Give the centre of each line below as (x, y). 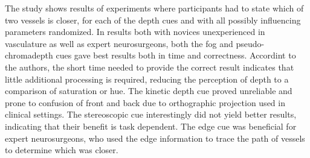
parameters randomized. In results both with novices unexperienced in (135, 32)
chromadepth (29, 55)
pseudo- (250, 43)
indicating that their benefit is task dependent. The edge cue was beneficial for (151, 126)
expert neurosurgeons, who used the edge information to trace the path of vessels (155, 138)
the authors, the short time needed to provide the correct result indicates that (150, 67)
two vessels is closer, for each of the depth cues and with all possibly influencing (153, 20)
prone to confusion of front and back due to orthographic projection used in (145, 102)
